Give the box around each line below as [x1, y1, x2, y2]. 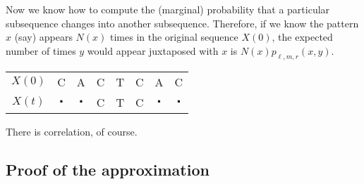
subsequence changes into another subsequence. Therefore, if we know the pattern [6, 15, 359, 30]
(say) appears [14, 29, 73, 44]
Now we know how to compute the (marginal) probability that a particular [6, 2, 330, 16]
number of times [6, 43, 76, 58]
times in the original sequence [109, 29, 238, 44]
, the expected [272, 29, 333, 44]
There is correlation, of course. [6, 124, 138, 138]
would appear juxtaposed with [87, 43, 219, 58]
